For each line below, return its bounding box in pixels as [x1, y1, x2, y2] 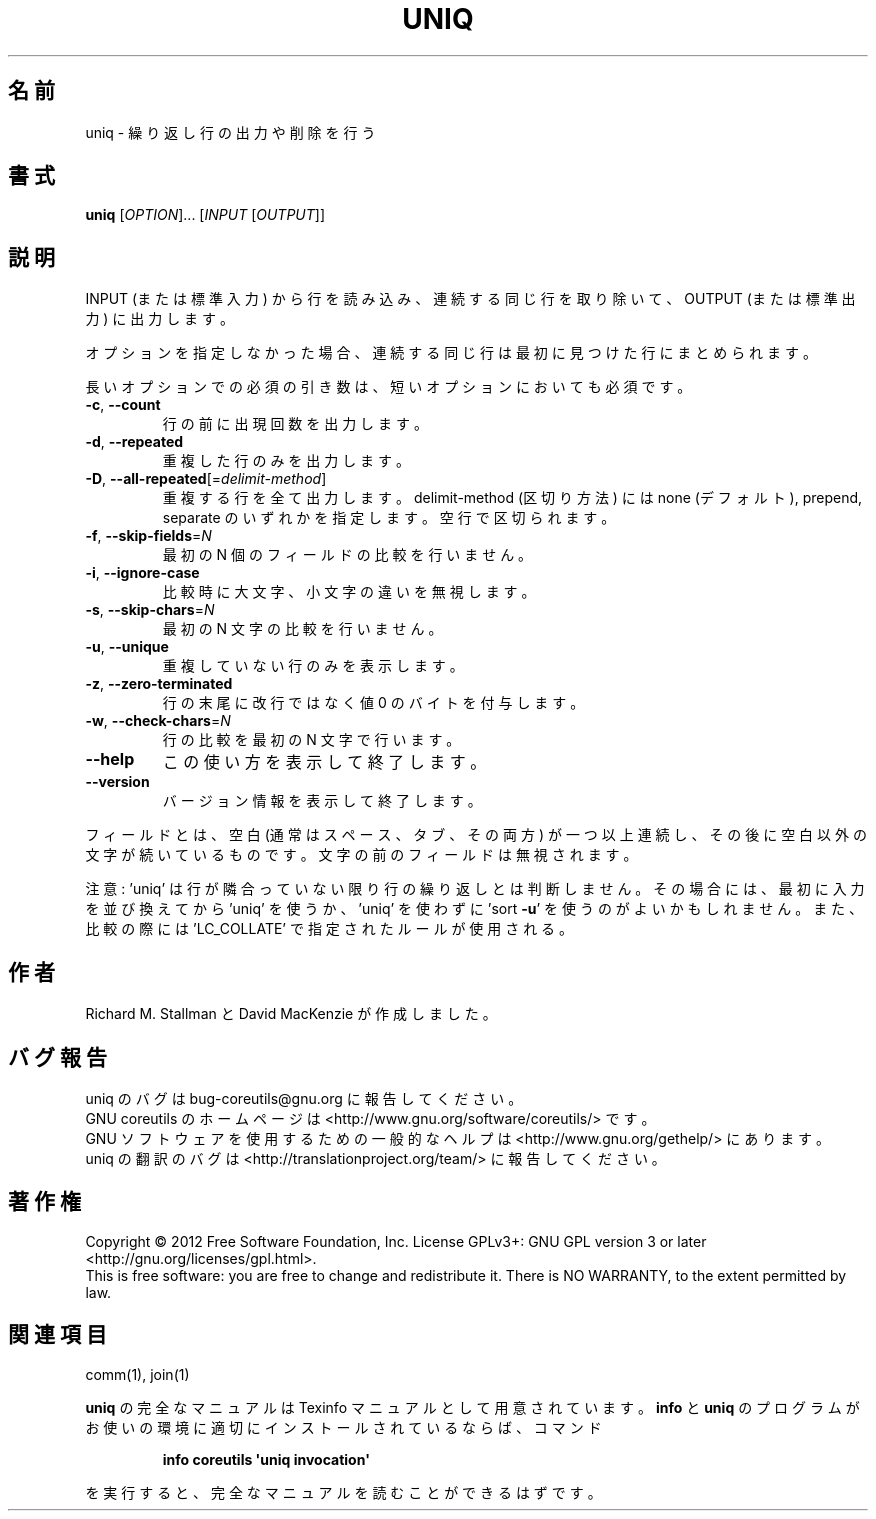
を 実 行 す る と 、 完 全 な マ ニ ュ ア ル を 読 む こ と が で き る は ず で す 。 [85, 1483, 602, 1501]
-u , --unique [85, 638, 169, 656]
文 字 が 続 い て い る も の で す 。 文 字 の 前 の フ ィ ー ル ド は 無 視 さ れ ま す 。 [85, 846, 638, 864]
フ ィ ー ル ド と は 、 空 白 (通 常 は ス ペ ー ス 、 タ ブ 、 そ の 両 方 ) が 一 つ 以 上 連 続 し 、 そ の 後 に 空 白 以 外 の [85, 826, 867, 844]
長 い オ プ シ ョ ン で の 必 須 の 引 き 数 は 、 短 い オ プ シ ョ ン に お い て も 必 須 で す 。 [85, 378, 692, 396]
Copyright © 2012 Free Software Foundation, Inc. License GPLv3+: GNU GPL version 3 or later [85, 1232, 707, 1250]
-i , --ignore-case [85, 564, 200, 582]
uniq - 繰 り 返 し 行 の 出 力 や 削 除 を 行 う [85, 123, 376, 141]
